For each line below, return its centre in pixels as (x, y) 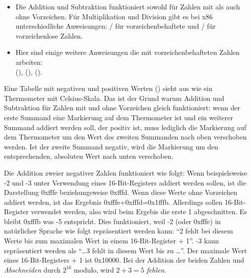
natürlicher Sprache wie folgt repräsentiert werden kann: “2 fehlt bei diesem (119, 231)
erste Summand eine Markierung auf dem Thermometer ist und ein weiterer (119, 117)
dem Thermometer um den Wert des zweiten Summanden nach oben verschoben (125, 137)
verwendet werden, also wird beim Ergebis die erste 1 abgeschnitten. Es (139, 211)
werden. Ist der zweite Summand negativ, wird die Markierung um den (111, 146)
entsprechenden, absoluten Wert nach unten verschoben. (89, 156)
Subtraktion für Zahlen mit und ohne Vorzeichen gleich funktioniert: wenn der (122, 108)
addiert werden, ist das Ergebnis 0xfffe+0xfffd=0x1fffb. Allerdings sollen (113, 202)
